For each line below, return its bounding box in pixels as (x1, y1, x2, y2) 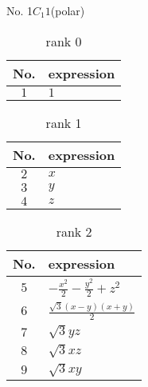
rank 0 (45, 31, 82, 50)
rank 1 (45, 113, 82, 132)
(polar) (50, 2, 85, 18)
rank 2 (56, 221, 92, 241)
